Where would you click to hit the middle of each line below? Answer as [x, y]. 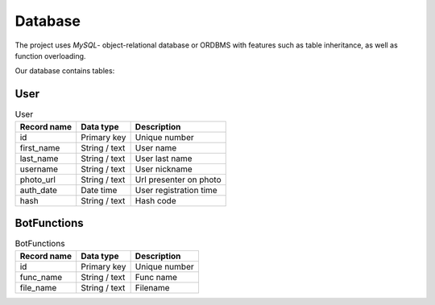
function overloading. [50, 56]
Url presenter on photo [178, 179]
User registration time [176, 190]
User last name [164, 159]
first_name [40, 147]
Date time [99, 190]
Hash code [155, 200]
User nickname [164, 169]
